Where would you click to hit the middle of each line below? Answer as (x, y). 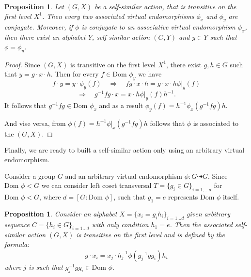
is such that (46, 267)
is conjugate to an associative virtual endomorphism (158, 27)
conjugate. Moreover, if (39, 27)
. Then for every (75, 74)
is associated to (216, 123)
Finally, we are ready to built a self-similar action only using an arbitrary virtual (125, 150)
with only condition (120, 224)
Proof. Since (22, 64)
